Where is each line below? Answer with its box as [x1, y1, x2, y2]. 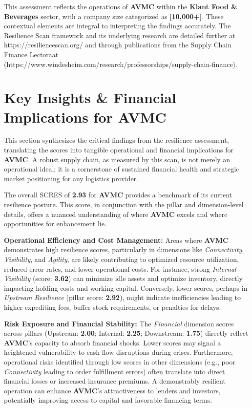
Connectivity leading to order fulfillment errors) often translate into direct [4, 366, 225, 376]
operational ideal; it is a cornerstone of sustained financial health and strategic [4, 164, 239, 174]
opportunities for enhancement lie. [4, 218, 106, 229]
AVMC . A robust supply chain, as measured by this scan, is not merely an [4, 154, 231, 164]
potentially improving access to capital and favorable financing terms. [4, 395, 212, 405]
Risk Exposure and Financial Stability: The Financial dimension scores [4, 318, 234, 328]
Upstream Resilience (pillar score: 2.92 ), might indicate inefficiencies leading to [4, 292, 241, 302]
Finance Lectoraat [4, 49, 59, 59]
